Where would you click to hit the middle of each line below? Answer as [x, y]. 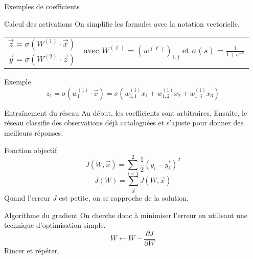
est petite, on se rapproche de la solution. [124, 198]
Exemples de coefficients [42, 6]
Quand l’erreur [27, 198]
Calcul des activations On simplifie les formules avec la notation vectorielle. [122, 23]
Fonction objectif [31, 150]
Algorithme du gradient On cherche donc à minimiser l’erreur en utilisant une [126, 215]
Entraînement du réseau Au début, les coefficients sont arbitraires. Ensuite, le [126, 112]
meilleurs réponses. [34, 132]
